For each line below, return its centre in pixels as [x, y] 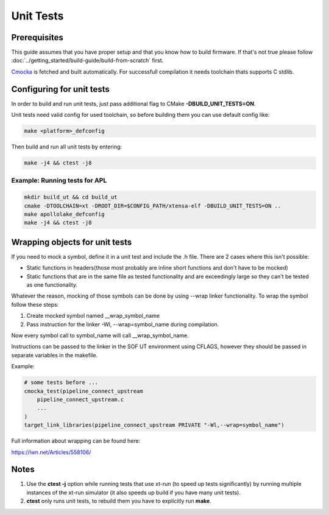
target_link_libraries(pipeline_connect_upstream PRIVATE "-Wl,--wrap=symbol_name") [154, 425]
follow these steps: [35, 304]
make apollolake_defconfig [64, 214]
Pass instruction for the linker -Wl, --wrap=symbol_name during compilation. [123, 324]
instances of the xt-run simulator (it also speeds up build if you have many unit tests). [133, 492]
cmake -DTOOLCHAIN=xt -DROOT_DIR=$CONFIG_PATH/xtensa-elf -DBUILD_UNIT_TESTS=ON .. [153, 206]
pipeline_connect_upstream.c [80, 399]
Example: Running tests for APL [59, 181]
